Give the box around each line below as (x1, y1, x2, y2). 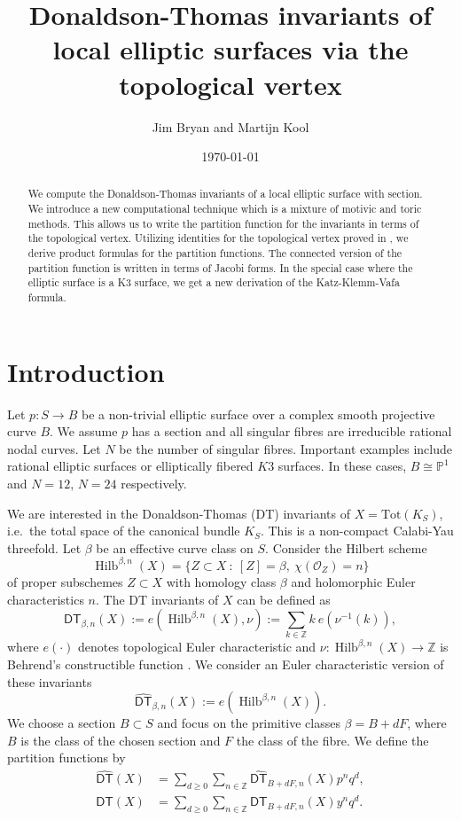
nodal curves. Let (7, 439, 101, 457)
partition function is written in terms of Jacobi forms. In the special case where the (27, 260, 413, 275)
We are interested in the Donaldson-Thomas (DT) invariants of (7, 504, 350, 522)
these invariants (7, 672, 92, 691)
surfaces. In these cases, (277, 457, 407, 475)
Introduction (7, 353, 165, 389)
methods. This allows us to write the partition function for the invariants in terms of (27, 215, 419, 230)
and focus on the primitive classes (157, 714, 340, 732)
